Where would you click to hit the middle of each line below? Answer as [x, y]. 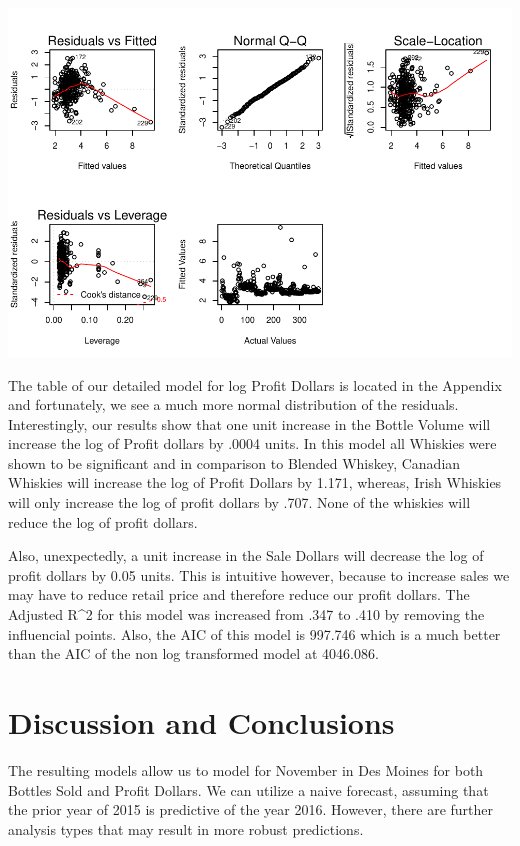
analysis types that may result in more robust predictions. [186, 828]
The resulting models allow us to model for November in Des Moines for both [246, 769]
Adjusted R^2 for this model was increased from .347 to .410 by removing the [246, 614]
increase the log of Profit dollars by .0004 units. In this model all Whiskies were [252, 443]
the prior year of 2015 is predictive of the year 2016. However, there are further [251, 809]
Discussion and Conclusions [201, 722]
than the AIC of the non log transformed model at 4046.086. [193, 653]
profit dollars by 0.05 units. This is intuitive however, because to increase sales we [259, 574]
